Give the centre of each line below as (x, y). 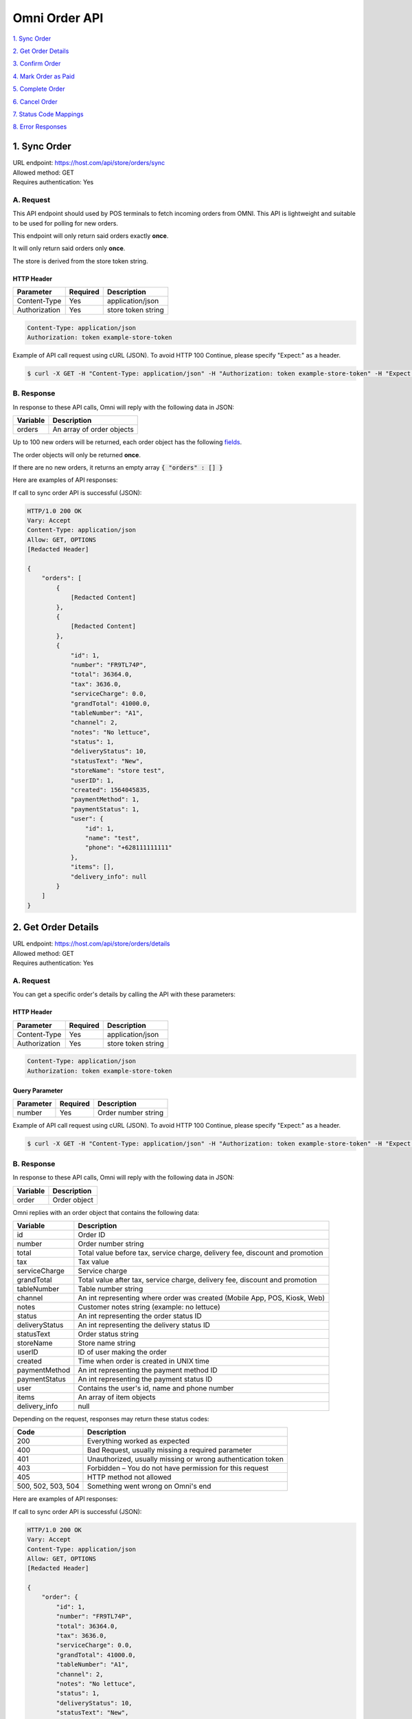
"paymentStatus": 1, (105, 809)
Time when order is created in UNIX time (144, 1361)
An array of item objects (117, 1397)
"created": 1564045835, (111, 790)
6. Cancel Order (35, 101)
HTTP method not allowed (129, 1477)
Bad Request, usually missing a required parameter (169, 1450)
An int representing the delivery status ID (144, 1325)
